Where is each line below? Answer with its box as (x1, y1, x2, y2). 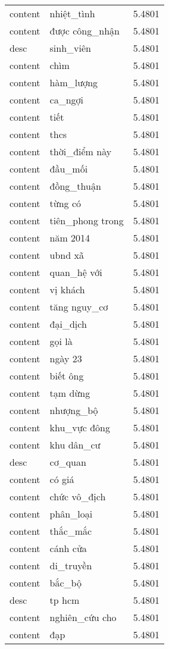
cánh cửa (49, 541, 87, 555)
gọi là (49, 334, 73, 348)
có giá (49, 472, 74, 486)
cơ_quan (49, 455, 86, 469)
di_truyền (49, 559, 92, 572)
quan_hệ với (49, 265, 102, 279)
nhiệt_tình (49, 7, 95, 20)
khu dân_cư (49, 438, 101, 452)
